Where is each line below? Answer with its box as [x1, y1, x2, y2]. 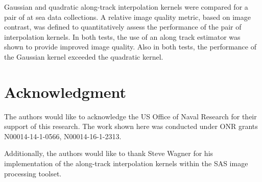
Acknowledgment [4, 81, 126, 102]
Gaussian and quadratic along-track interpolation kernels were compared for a [4, 2, 248, 12]
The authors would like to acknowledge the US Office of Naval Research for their [4, 111, 257, 121]
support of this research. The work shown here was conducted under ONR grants [4, 121, 258, 132]
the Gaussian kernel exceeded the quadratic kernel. [4, 51, 163, 62]
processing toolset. [4, 168, 62, 178]
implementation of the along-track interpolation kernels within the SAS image [4, 158, 248, 169]
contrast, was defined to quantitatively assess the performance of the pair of [4, 21, 242, 32]
